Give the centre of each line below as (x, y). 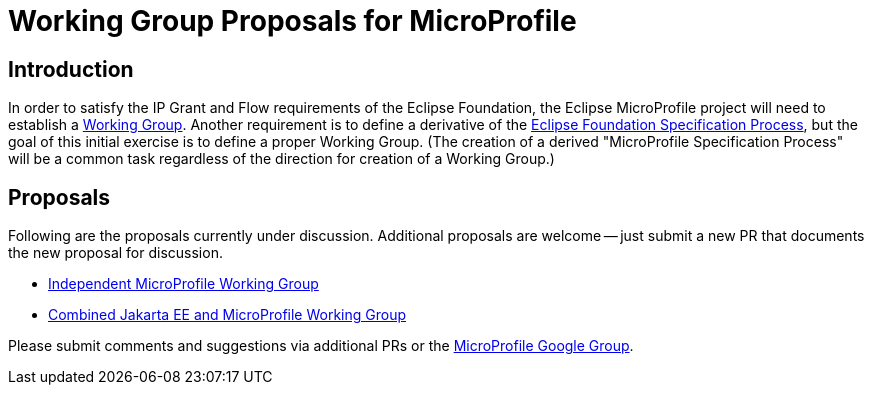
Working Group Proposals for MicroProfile (292, 21)
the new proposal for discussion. (115, 253)
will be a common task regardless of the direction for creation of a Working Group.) (281, 159)
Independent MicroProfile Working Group (183, 284)
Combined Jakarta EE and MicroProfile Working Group (227, 315)
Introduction (71, 69)
